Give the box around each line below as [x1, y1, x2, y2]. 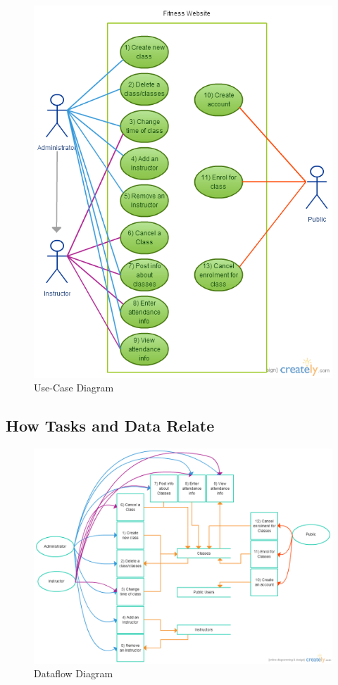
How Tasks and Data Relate [6, 415, 215, 436]
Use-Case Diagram [34, 380, 114, 395]
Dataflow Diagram [34, 666, 113, 681]
